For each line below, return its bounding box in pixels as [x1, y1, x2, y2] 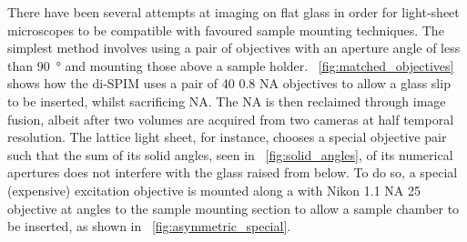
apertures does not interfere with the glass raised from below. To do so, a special [7, 163, 458, 182]
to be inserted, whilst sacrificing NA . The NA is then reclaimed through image [7, 91, 446, 110]
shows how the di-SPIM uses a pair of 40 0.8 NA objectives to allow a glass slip [7, 74, 451, 93]
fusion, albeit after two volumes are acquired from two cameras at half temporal [7, 109, 454, 128]
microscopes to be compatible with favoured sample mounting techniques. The [7, 20, 444, 39]
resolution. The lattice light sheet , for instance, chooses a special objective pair [7, 127, 447, 146]
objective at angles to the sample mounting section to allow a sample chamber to [7, 198, 460, 217]
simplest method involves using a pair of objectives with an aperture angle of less [7, 38, 461, 57]
